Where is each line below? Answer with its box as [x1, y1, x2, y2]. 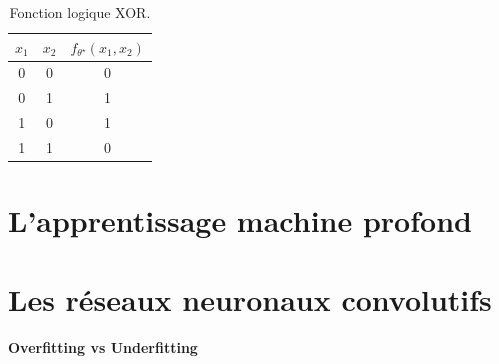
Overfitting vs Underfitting [8, 337, 198, 358]
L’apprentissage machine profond [8, 200, 472, 241]
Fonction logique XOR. [9, 2, 151, 22]
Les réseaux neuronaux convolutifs [8, 278, 492, 319]
